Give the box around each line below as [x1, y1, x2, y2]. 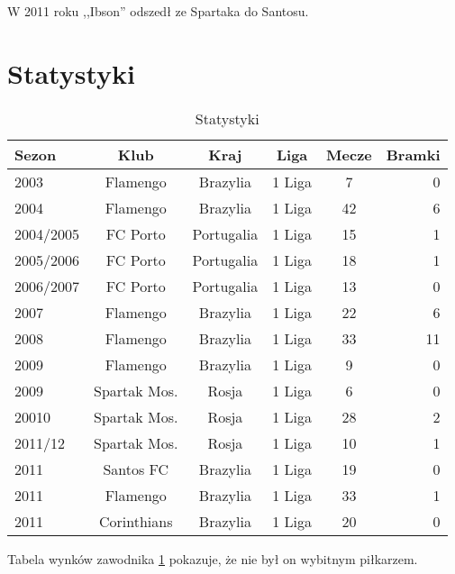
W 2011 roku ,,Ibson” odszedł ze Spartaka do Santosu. [7, 2, 309, 20]
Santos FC [103, 458, 169, 479]
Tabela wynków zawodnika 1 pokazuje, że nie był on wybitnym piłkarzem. [7, 549, 418, 568]
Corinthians [99, 510, 173, 532]
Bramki [386, 143, 441, 165]
